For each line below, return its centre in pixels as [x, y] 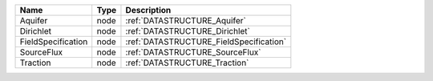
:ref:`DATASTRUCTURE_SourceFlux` [193, 52]
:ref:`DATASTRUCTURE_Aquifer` [186, 20]
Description [148, 10]
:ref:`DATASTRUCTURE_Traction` [187, 63]
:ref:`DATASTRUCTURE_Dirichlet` [188, 31]
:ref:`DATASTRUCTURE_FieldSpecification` [206, 42]
